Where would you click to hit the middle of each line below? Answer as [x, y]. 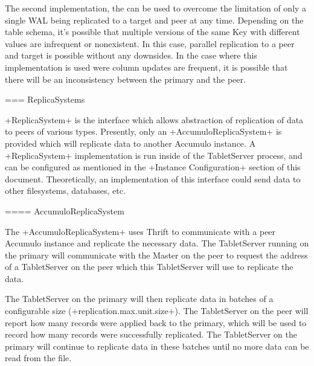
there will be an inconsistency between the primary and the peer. [125, 79]
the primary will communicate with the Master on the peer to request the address [156, 255]
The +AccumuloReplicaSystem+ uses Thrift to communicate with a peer [140, 231]
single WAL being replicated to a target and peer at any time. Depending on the [154, 20]
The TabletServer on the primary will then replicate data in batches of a [139, 299]
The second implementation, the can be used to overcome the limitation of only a [156, 8]
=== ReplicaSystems [45, 99]
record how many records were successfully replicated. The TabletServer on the [151, 334]
